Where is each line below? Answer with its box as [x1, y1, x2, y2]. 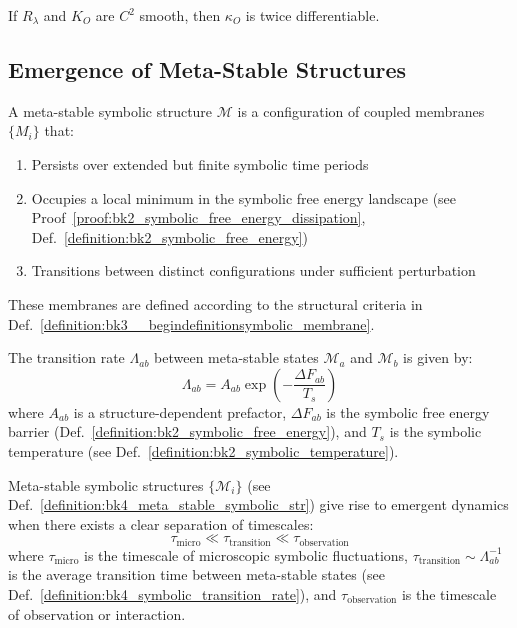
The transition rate [8, 347, 125, 368]
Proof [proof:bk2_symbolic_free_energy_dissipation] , [31, 207, 366, 228]
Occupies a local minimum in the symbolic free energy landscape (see [31, 187, 457, 208]
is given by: [403, 347, 473, 368]
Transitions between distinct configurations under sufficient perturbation [31, 260, 476, 281]
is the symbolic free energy [326, 401, 490, 422]
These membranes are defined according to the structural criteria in [8, 293, 423, 314]
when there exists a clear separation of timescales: [8, 513, 314, 534]
